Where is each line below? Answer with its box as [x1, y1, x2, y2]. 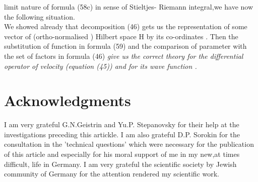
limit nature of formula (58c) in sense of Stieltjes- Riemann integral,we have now [4, 2, 253, 12]
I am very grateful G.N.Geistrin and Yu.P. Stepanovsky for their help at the [4, 119, 239, 130]
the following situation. [4, 11, 75, 22]
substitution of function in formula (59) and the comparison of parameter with [4, 41, 247, 51]
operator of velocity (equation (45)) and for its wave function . [4, 60, 197, 71]
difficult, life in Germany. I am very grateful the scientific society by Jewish [4, 158, 237, 169]
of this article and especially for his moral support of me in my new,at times [4, 149, 240, 159]
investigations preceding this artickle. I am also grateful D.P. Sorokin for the [4, 129, 240, 139]
